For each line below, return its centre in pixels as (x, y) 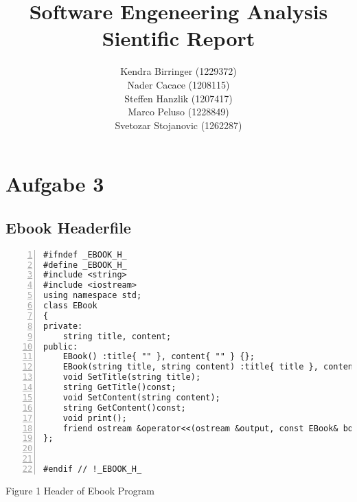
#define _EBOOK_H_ (85, 265)
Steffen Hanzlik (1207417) (178, 98)
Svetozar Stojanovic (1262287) (178, 125)
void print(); (95, 418)
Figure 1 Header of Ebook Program (80, 490)
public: (61, 346)
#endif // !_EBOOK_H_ (93, 469)
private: (63, 326)
